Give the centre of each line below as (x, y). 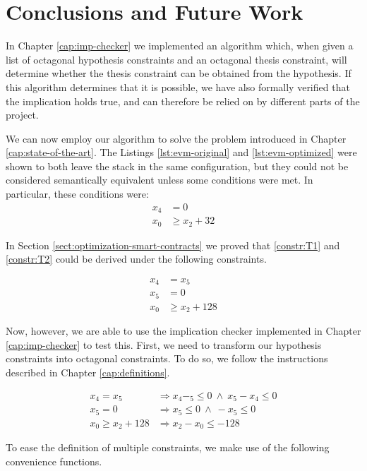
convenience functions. (54, 461)
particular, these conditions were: (77, 194)
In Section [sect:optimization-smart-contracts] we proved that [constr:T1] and (173, 245)
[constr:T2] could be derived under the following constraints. (136, 259)
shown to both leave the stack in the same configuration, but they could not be (177, 166)
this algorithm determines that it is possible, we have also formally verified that (178, 87)
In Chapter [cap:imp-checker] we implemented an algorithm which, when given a (180, 46)
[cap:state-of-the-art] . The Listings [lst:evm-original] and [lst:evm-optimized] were (181, 152)
